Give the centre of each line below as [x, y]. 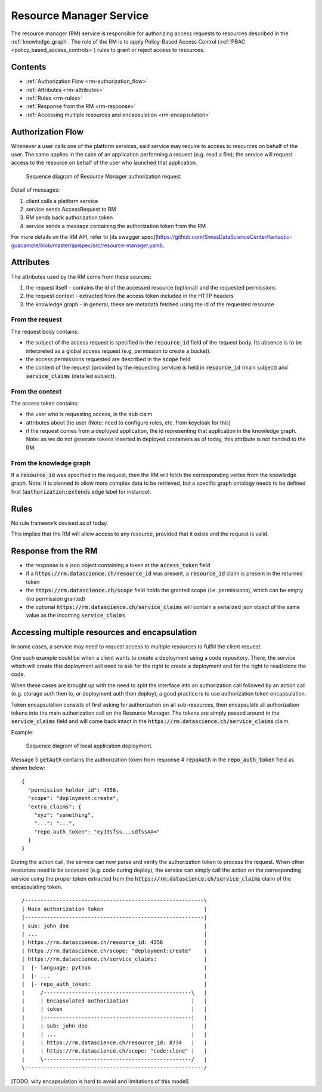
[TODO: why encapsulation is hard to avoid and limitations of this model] [100, 1081]
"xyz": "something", [64, 815]
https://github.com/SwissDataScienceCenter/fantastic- [225, 237]
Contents [29, 67]
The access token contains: [45, 403]
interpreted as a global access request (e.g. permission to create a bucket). [118, 351]
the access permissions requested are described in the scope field [108, 359]
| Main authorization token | [114, 909]
